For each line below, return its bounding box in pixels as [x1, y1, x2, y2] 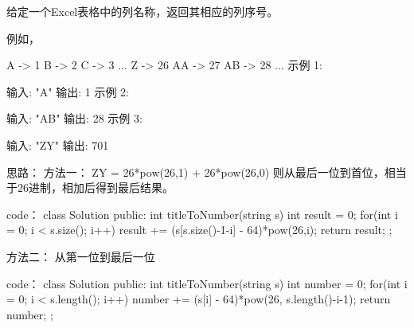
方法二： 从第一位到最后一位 [6, 248, 155, 264]
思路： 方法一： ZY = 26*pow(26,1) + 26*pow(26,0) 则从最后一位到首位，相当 [6, 163, 407, 180]
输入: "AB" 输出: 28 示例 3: [6, 110, 143, 127]
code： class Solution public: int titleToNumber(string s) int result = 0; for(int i [6, 205, 398, 222]
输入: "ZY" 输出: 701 [6, 136, 109, 153]
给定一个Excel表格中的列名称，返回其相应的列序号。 [6, 3, 279, 19]
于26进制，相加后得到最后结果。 [6, 179, 174, 196]
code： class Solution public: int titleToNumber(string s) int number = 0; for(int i [6, 275, 408, 291]
